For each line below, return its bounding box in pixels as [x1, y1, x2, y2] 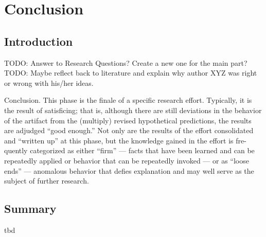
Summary [4, 200, 57, 216]
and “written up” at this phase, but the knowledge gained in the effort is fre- [4, 135, 246, 145]
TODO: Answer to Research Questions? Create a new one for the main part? [4, 57, 247, 68]
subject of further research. [4, 175, 89, 186]
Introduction [4, 33, 73, 49]
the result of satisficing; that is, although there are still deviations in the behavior [4, 104, 262, 115]
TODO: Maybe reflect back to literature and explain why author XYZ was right [4, 67, 257, 78]
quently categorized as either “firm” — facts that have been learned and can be [4, 145, 255, 156]
